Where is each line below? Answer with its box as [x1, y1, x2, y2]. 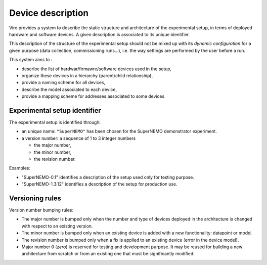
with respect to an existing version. [21, 223, 93, 229]
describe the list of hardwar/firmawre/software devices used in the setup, [21, 66, 172, 72]
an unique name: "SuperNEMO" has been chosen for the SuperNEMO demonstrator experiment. [21, 129, 217, 134]
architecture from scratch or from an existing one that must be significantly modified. [21, 251, 195, 257]
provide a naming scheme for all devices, [21, 80, 106, 86]
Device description [9, 7, 89, 18]
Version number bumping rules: [9, 207, 74, 213]
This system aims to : [9, 57, 53, 63]
